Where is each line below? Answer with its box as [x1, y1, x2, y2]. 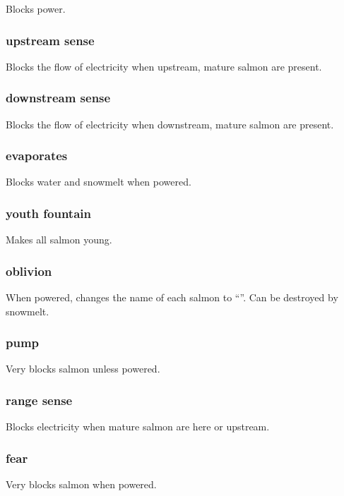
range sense [6, 391, 73, 409]
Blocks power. [6, 1, 66, 16]
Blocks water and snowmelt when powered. [6, 174, 191, 189]
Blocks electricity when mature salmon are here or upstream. [6, 419, 270, 434]
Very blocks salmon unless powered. [6, 361, 160, 376]
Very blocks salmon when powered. [6, 477, 157, 492]
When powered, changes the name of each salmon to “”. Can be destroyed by [6, 290, 338, 305]
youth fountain [6, 204, 91, 222]
